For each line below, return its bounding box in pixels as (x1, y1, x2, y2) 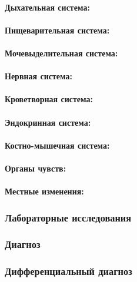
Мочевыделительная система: (5, 46, 118, 59)
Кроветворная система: (5, 93, 93, 105)
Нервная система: (5, 70, 72, 82)
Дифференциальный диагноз (5, 264, 132, 278)
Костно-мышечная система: (5, 139, 110, 151)
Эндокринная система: (5, 116, 91, 128)
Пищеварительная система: (5, 23, 110, 36)
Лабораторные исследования (5, 210, 132, 224)
